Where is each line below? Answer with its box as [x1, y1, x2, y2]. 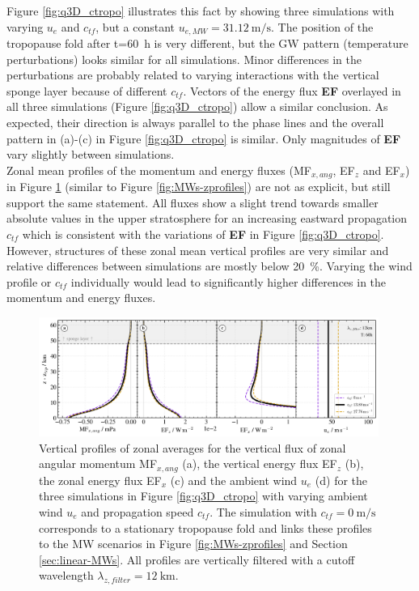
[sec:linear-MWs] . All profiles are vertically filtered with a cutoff [39, 551, 355, 568]
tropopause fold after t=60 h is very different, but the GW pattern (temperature [6, 35, 408, 52]
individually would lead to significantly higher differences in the [70, 273, 387, 290]
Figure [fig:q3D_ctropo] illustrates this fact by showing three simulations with [6, 2, 395, 19]
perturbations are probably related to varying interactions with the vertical [6, 66, 379, 83]
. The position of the [271, 18, 374, 35]
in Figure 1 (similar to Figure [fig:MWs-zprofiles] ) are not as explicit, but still [6, 178, 391, 195]
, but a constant [95, 18, 176, 35]
